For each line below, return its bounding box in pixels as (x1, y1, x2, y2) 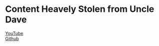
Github (5, 36, 19, 42)
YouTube (5, 30, 23, 36)
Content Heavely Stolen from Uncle (5, 3, 155, 15)
